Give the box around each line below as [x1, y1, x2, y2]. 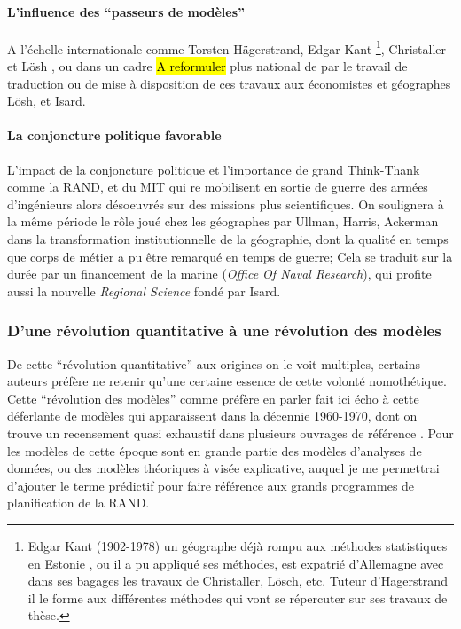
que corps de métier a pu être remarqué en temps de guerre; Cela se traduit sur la [7, 247, 453, 265]
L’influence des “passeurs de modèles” [7, 2, 245, 20]
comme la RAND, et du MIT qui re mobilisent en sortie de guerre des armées [7, 177, 428, 196]
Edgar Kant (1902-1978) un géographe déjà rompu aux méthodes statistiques [27, 536, 448, 554]
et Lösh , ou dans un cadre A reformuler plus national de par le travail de [7, 57, 408, 75]
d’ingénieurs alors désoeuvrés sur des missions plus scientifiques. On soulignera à [7, 194, 444, 213]
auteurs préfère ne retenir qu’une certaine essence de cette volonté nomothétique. [7, 372, 447, 390]
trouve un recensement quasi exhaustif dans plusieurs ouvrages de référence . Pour [7, 423, 454, 442]
